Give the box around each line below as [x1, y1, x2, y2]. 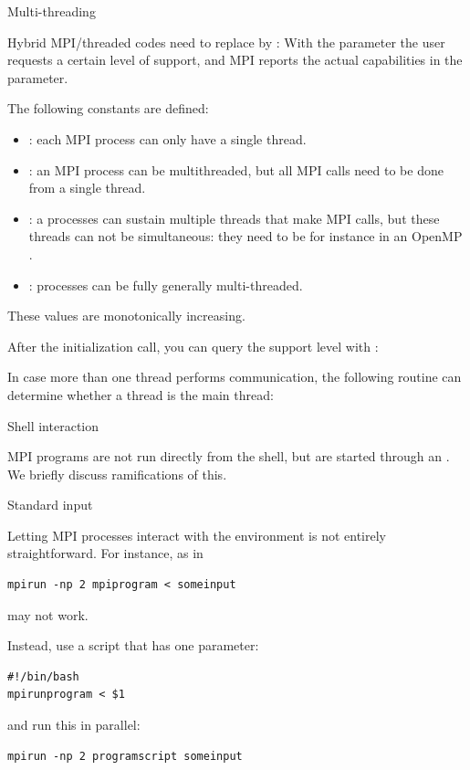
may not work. [7, 605, 89, 624]
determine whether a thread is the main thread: [7, 385, 274, 404]
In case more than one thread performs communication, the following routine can [7, 367, 462, 386]
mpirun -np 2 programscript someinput [7, 749, 243, 763]
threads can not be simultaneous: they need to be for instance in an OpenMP [28, 227, 463, 246]
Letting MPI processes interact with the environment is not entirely [7, 525, 387, 544]
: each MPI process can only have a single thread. [28, 129, 307, 148]
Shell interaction [7, 416, 99, 435]
